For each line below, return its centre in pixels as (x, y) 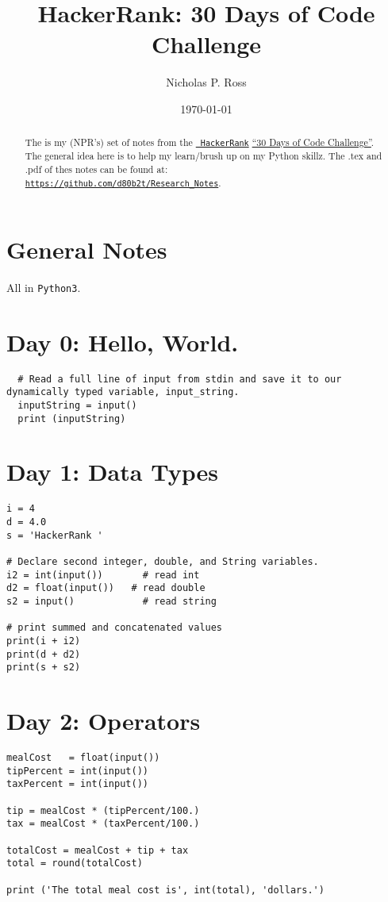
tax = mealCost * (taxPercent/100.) (103, 824)
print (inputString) (72, 418)
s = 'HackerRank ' (55, 535)
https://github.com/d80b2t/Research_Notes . (123, 182)
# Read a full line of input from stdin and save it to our (180, 379)
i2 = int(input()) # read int (103, 575)
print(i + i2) (44, 641)
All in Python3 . (44, 287)
